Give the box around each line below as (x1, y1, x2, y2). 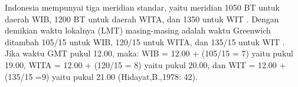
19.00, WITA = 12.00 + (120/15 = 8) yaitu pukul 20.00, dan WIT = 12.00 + (5, 58, 286, 71)
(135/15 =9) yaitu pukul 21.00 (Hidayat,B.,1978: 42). (5, 70, 198, 82)
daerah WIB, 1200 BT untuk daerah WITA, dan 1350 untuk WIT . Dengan (5, 12, 279, 25)
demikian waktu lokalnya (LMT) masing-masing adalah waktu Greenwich (5, 24, 271, 36)
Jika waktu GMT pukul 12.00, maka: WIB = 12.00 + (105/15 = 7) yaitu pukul (5, 47, 293, 59)
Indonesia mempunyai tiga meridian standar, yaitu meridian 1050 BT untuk (5, 1, 280, 13)
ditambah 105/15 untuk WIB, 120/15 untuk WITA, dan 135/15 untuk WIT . (5, 35, 285, 48)
